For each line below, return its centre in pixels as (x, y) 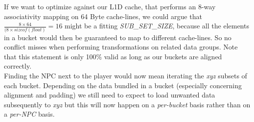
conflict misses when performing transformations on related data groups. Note (121, 47)
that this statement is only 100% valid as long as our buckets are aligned (113, 56)
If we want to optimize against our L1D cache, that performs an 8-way (110, 6)
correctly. (18, 66)
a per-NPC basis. (29, 114)
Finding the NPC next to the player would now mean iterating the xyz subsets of (126, 75)
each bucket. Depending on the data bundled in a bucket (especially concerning (123, 85)
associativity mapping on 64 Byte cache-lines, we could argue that (103, 16)
